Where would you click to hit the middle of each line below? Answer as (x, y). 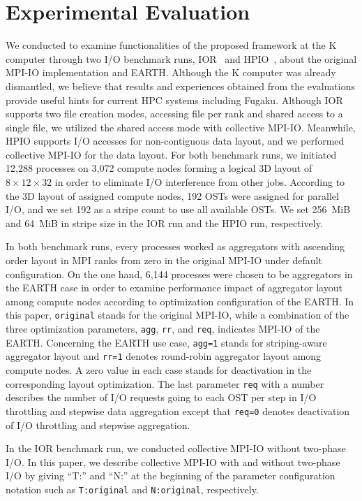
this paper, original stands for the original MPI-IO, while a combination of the (178, 315)
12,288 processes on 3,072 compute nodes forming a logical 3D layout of (159, 168)
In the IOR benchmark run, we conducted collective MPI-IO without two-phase (176, 448)
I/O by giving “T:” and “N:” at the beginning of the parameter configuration (171, 475)
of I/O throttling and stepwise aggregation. (98, 424)
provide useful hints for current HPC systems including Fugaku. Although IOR (174, 100)
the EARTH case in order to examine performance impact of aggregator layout (174, 288)
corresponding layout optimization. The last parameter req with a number (165, 383)
